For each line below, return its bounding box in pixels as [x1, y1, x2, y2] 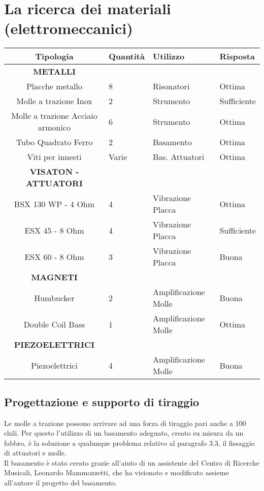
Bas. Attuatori [152, 151, 205, 163]
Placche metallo [26, 80, 82, 92]
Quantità [108, 50, 145, 62]
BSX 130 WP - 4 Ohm [14, 198, 95, 210]
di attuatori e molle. [4, 447, 67, 458]
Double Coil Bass [23, 318, 85, 330]
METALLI [33, 66, 76, 78]
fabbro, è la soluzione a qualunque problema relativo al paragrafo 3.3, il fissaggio [4, 437, 255, 448]
